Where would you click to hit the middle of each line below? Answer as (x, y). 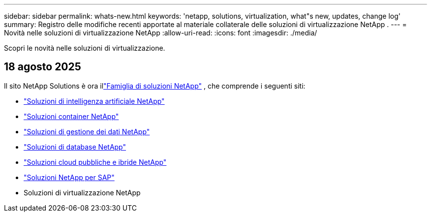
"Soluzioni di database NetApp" (75, 147)
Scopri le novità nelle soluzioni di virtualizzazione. (85, 48)
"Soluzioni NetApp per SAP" (69, 177)
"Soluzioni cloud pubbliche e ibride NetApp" (95, 162)
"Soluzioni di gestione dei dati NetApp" (87, 131)
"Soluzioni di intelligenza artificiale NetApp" (94, 101)
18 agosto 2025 (43, 67)
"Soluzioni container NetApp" (71, 116)
